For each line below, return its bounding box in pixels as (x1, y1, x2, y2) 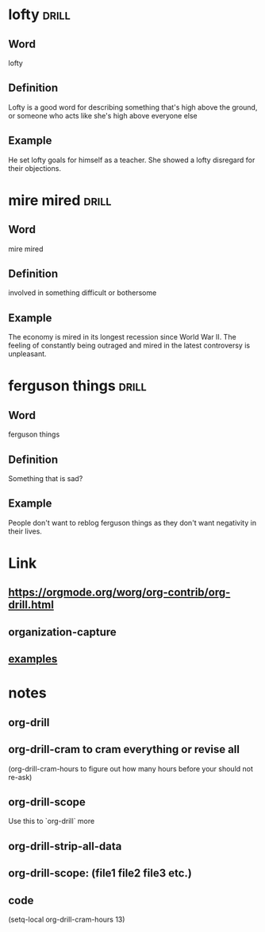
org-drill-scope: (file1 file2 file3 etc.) (8, 867, 193, 880)
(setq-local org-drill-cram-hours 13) (8, 915, 125, 924)
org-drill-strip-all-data (8, 839, 122, 852)
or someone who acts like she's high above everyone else (8, 111, 198, 120)
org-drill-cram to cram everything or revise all (8, 743, 240, 756)
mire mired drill (8, 191, 112, 209)
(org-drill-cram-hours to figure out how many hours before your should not (8, 763, 254, 773)
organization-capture (8, 625, 117, 639)
